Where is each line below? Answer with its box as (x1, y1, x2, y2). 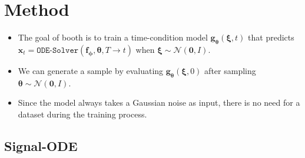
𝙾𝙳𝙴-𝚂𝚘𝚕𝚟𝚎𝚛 (37, 46, 79, 55)
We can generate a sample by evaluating (18, 64, 164, 76)
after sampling (204, 64, 256, 76)
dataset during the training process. (18, 107, 147, 120)
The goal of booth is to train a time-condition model (18, 31, 208, 43)
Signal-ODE (4, 136, 78, 154)
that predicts (248, 31, 294, 43)
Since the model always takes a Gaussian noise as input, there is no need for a (18, 96, 300, 109)
